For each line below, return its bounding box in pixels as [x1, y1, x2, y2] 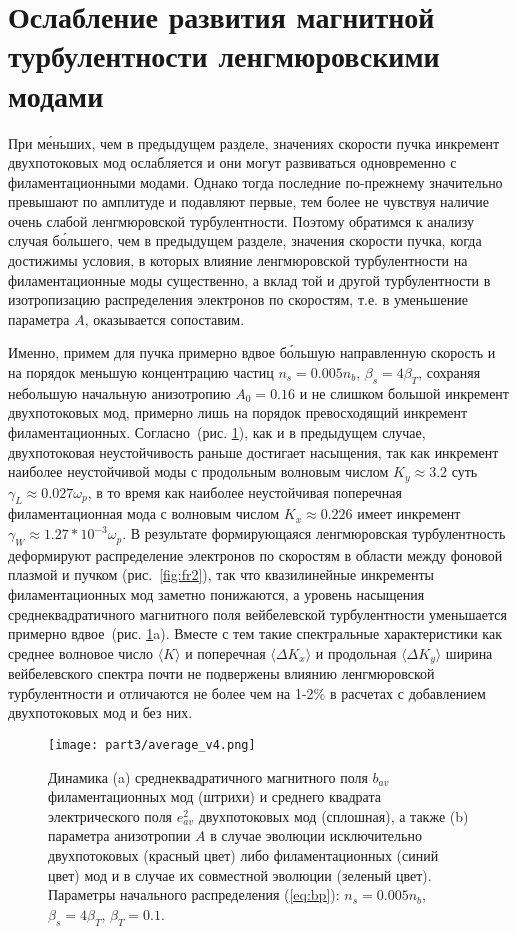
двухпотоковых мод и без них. [8, 702, 193, 723]
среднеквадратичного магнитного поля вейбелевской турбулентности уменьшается [8, 603, 507, 624]
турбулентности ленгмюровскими [8, 35, 440, 76]
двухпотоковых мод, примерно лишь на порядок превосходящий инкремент [8, 402, 468, 423]
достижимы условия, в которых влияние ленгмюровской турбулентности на [8, 250, 468, 271]
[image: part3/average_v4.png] [48, 738, 256, 753]
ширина [445, 642, 493, 663]
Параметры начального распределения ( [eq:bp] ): [48, 884, 340, 905]
